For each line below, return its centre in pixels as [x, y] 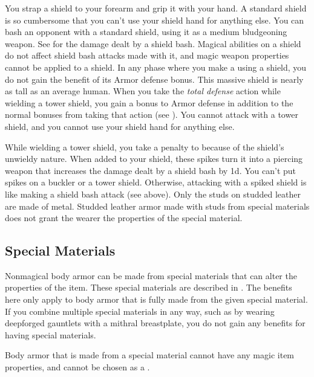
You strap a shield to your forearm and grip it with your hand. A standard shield [156, 8]
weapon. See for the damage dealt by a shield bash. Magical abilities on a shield [153, 43]
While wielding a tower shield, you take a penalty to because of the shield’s [145, 147]
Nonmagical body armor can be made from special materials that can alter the [151, 275]
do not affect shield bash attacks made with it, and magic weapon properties [147, 55]
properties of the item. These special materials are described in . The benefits [149, 287]
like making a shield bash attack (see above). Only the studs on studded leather [153, 194]
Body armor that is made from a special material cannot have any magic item [150, 355]
